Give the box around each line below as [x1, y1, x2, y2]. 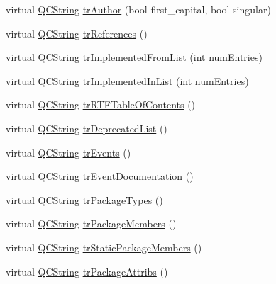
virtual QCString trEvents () [6, 144, 131, 159]
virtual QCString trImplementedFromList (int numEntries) [6, 50, 263, 64]
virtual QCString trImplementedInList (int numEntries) [6, 73, 249, 88]
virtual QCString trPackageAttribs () [6, 263, 168, 278]
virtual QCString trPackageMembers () [6, 216, 177, 231]
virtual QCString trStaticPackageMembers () [6, 239, 202, 254]
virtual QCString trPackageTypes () [6, 192, 163, 207]
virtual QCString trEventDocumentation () [6, 169, 194, 183]
